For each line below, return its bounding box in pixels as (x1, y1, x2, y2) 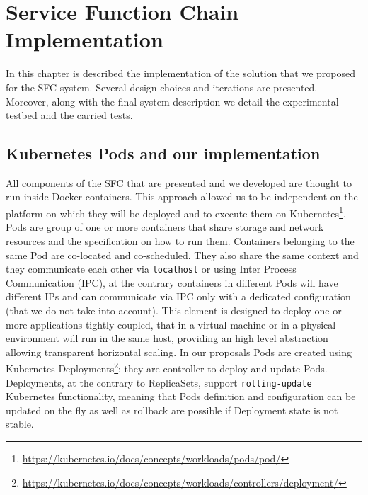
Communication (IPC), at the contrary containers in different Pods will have (6, 275, 338, 290)
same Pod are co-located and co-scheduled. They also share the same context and (6, 247, 359, 262)
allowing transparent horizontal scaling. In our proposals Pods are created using (6, 344, 352, 359)
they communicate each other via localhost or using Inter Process (6, 261, 297, 276)
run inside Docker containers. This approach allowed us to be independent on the (6, 189, 358, 204)
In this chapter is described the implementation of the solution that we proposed (6, 66, 356, 81)
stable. (6, 416, 34, 431)
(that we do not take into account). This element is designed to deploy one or (6, 302, 342, 317)
